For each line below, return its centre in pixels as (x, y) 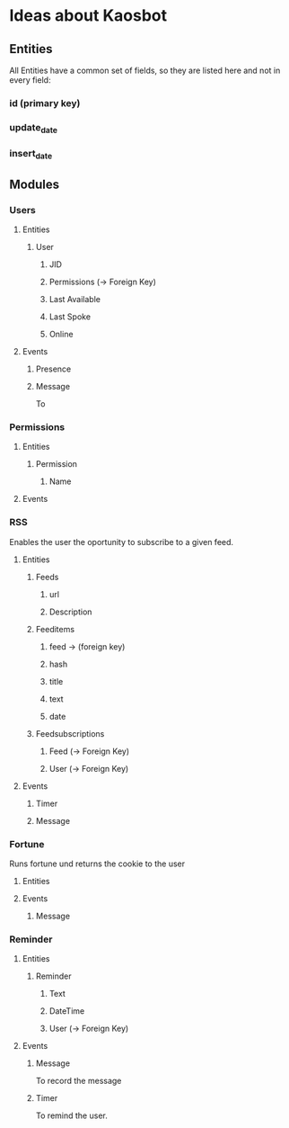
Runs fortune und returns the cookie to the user (97, 864)
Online (61, 334)
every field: (30, 80)
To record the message (79, 1081)
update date (34, 128)
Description (70, 612)
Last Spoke (70, 317)
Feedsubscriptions (70, 733)
